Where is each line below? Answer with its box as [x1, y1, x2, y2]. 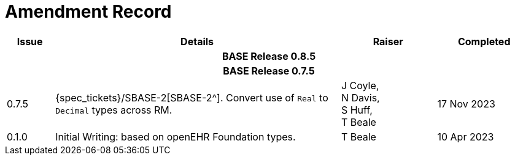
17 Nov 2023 [437, 97, 495, 110]
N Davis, [341, 91, 380, 104]
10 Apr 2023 [437, 130, 494, 143]
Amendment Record [5, 1, 172, 22]
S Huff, [341, 103, 373, 116]
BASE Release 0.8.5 [222, 49, 316, 62]
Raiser [373, 35, 403, 48]
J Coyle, [341, 79, 379, 92]
